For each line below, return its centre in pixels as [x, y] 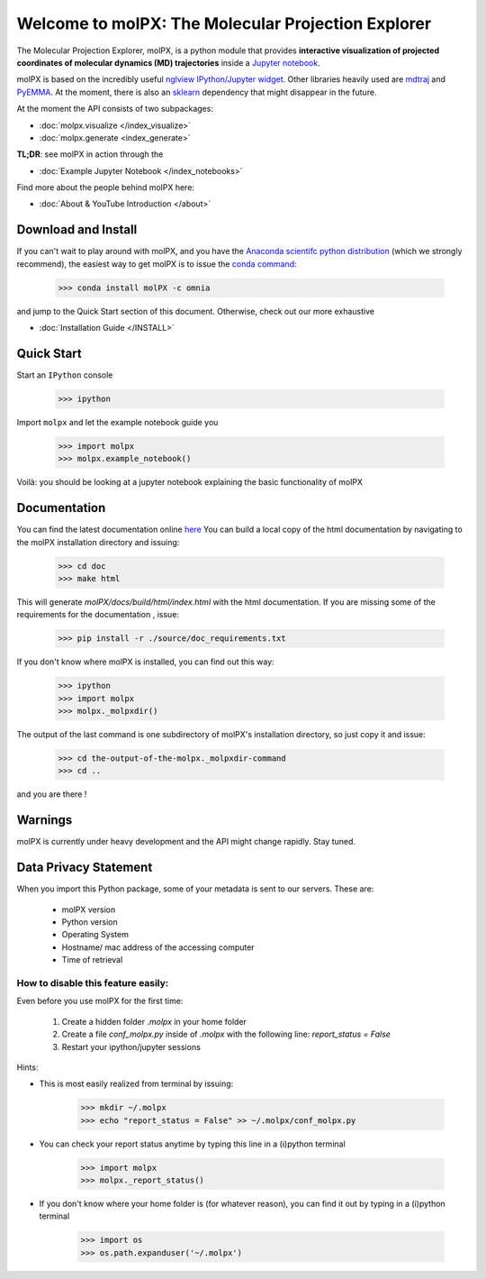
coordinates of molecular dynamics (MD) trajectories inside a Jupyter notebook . [168, 62]
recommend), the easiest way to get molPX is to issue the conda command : [157, 264]
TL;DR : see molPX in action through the [90, 154]
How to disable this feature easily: [93, 983]
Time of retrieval [92, 960]
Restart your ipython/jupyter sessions [131, 1046]
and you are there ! [52, 794]
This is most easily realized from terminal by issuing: [136, 1084]
